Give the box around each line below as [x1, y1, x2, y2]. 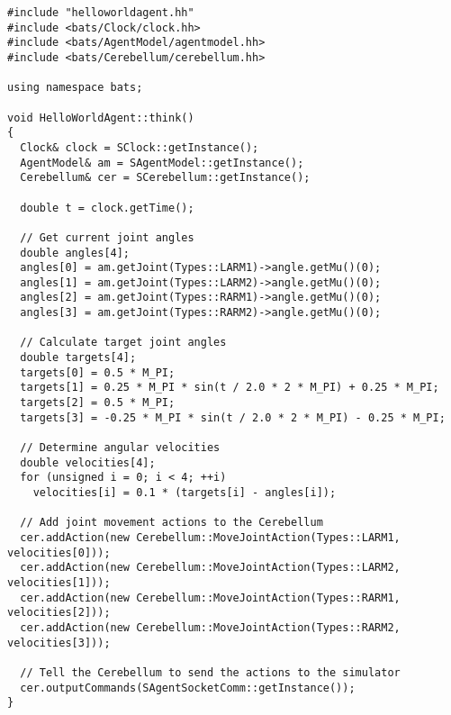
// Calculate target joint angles [20, 336, 227, 349]
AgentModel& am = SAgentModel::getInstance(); [20, 156, 304, 169]
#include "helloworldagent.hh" [7, 6, 194, 19]
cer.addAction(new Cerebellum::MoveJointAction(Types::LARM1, [20, 530, 401, 544]
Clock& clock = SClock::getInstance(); [20, 140, 259, 154]
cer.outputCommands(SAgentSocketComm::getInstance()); [20, 681, 356, 694]
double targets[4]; [20, 351, 137, 365]
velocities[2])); [7, 606, 111, 620]
